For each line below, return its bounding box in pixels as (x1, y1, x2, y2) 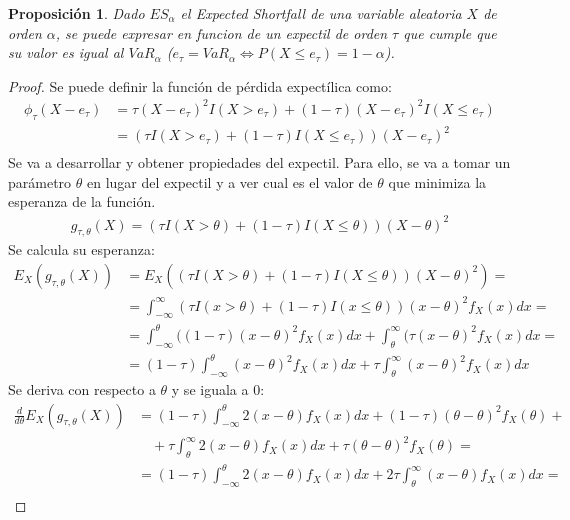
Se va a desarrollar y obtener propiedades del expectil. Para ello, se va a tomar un (8, 152, 511, 173)
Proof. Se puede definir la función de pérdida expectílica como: (8, 75, 392, 96)
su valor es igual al (8, 42, 124, 63)
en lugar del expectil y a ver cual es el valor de (86, 171, 373, 192)
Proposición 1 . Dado (8, 3, 145, 23)
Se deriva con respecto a (8, 378, 156, 399)
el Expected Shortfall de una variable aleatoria (180, 3, 462, 23)
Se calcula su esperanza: (8, 239, 155, 260)
